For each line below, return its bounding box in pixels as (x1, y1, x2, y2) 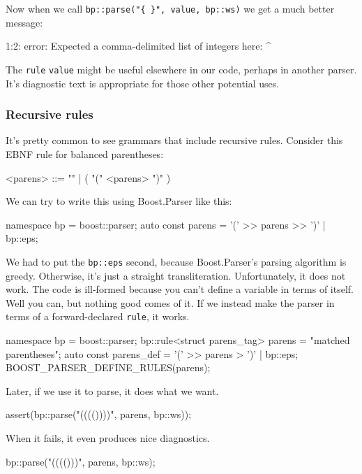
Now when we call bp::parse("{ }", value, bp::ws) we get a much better (6, 1, 335, 15)
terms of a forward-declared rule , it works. (6, 309, 190, 324)
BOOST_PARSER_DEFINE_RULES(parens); (6, 360, 211, 375)
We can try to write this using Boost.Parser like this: (6, 194, 232, 208)
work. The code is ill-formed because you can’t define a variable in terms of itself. (6, 282, 354, 296)
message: (6, 15, 43, 29)
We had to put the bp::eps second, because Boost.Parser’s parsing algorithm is (6, 254, 347, 268)
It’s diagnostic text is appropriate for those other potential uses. (6, 76, 280, 90)
